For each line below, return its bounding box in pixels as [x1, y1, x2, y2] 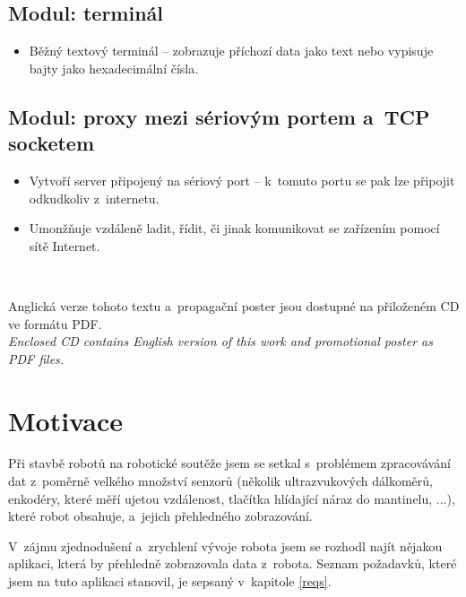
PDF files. [8, 349, 65, 368]
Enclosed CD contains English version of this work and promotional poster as [8, 332, 433, 350]
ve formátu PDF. [8, 314, 102, 333]
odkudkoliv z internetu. [29, 188, 160, 207]
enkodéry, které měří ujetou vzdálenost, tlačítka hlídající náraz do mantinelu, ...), [8, 489, 455, 507]
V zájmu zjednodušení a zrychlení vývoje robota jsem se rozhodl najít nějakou [8, 536, 443, 555]
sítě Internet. [29, 236, 100, 255]
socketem [8, 129, 95, 157]
